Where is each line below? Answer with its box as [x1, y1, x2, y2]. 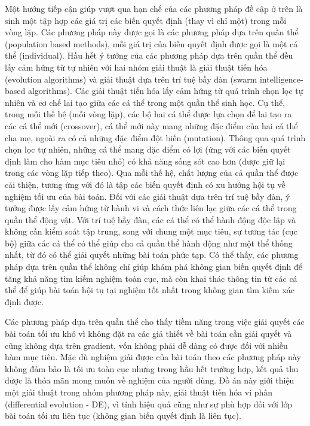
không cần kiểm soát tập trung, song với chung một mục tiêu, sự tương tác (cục [5, 225, 297, 238]
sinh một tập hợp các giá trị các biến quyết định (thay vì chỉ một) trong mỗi [5, 14, 287, 26]
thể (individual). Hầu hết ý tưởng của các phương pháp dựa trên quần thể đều [5, 49, 293, 62]
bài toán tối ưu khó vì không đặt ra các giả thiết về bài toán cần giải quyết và [5, 327, 292, 340]
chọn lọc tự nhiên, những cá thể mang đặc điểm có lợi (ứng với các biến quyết [5, 143, 291, 156]
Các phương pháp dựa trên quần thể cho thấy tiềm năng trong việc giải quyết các [5, 315, 305, 328]
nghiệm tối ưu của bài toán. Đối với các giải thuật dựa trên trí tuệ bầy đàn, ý [5, 190, 290, 202]
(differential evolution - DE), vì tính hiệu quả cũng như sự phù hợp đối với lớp [5, 397, 293, 410]
